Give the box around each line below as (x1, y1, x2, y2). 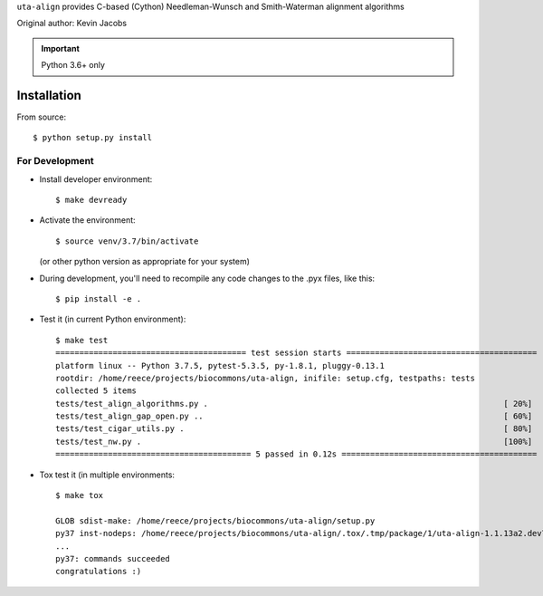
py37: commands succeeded (55, 553, 171, 563)
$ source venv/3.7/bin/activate (55, 236, 199, 246)
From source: (16, 111, 67, 122)
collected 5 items (55, 386, 138, 396)
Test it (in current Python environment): (39, 313, 186, 325)
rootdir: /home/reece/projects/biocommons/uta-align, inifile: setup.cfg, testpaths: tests (55, 372, 475, 383)
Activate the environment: (39, 215, 136, 226)
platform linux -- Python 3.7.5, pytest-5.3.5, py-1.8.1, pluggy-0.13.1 (55, 360, 385, 370)
